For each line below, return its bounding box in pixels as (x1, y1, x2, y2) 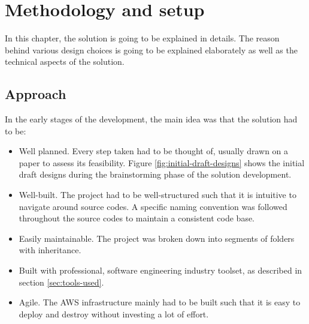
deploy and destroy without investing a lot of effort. (19, 307, 209, 320)
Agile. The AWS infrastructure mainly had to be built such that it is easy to (19, 296, 301, 308)
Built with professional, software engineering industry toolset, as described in (19, 264, 302, 277)
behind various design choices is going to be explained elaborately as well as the (5, 43, 298, 56)
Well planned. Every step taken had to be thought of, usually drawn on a (19, 145, 289, 157)
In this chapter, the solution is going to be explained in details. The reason (5, 32, 280, 44)
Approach (5, 85, 66, 103)
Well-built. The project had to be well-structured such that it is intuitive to (19, 188, 296, 201)
